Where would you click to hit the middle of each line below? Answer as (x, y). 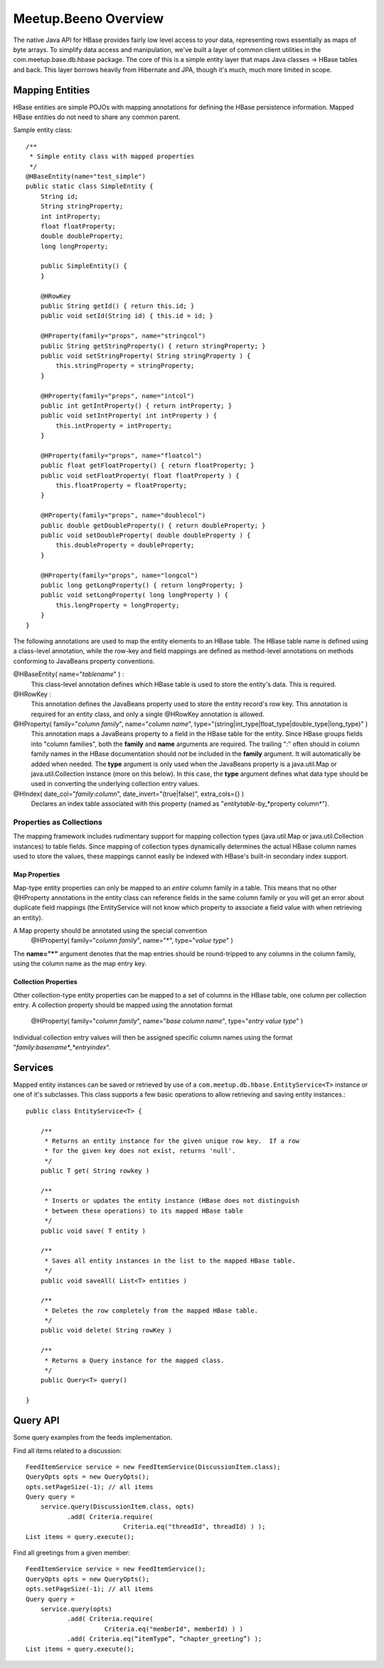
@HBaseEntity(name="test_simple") (86, 176)
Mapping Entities (52, 90)
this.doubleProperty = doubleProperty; (125, 545)
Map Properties (37, 875)
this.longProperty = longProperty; (118, 605)
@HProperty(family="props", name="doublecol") (123, 516)
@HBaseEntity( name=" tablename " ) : (69, 674)
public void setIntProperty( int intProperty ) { (128, 416)
